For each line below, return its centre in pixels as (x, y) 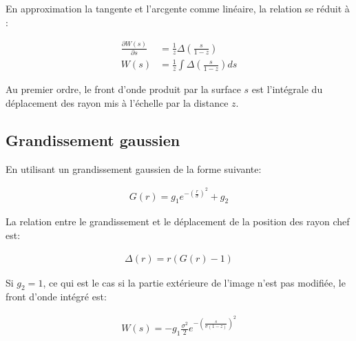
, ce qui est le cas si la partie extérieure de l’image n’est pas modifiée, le (194, 282)
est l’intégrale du (287, 89)
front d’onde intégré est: (56, 297)
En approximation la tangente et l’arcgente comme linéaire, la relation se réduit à (178, 8)
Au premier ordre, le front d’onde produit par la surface (123, 89)
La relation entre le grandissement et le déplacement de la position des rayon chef (178, 221)
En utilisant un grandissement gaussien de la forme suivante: (134, 168)
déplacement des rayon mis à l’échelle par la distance (117, 103)
